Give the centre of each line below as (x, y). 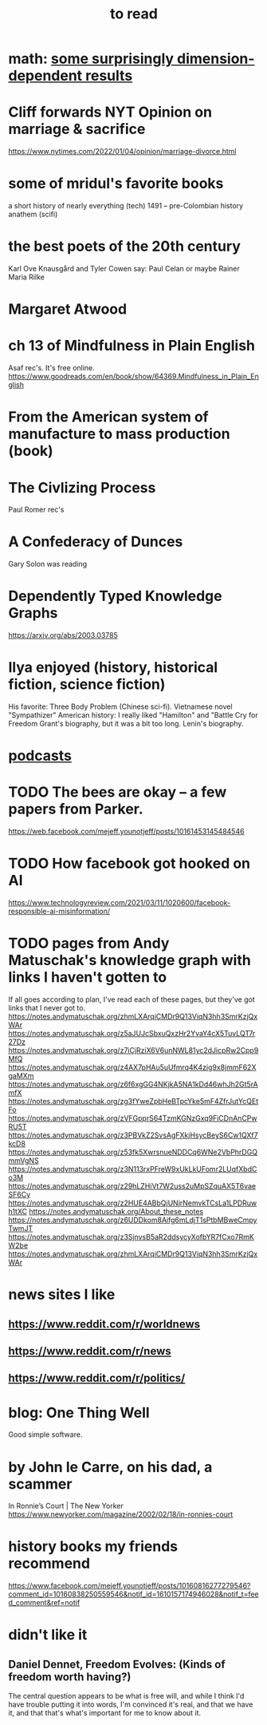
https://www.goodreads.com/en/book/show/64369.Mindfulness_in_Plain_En (133, 377)
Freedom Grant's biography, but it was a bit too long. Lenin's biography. (126, 724)
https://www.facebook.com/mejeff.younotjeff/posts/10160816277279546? (130, 1586)
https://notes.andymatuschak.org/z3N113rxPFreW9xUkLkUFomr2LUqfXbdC (133, 1169)
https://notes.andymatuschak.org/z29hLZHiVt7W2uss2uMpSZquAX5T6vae (132, 1186)
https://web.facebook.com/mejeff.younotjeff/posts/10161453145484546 (126, 832)
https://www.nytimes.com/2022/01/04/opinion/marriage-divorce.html (122, 152)
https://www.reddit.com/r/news (90, 1351)
